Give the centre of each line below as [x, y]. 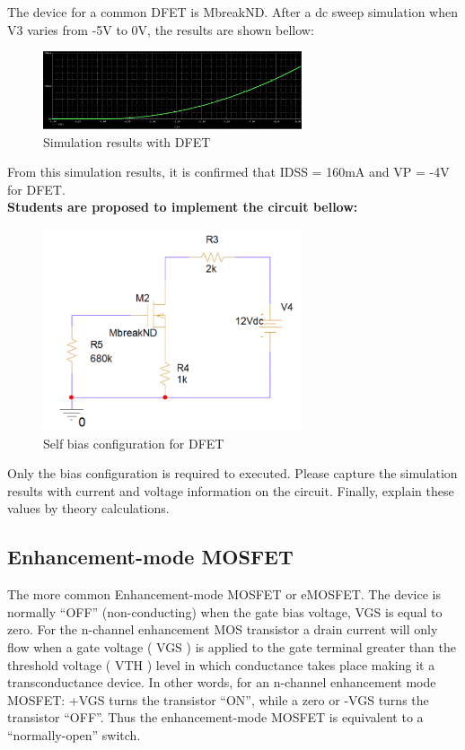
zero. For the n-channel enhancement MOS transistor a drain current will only [223, 629]
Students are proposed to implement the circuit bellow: [183, 207]
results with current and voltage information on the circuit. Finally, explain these [231, 490]
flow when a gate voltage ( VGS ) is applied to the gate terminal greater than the [232, 647]
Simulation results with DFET [127, 141]
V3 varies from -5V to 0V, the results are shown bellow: [161, 29]
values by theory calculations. [88, 508]
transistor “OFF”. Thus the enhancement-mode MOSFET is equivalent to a [215, 717]
